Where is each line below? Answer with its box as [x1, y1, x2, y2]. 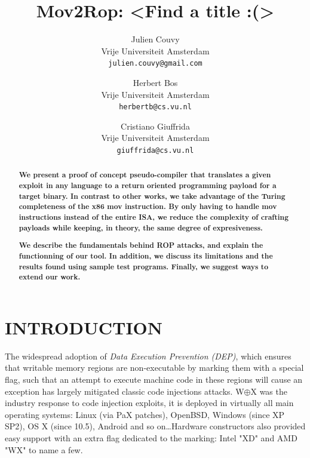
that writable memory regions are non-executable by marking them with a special [5, 361, 304, 374]
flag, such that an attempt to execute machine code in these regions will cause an [5, 373, 303, 386]
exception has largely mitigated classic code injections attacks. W [5, 385, 244, 397]
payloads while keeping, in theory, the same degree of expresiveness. [19, 222, 263, 233]
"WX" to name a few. [5, 443, 83, 456]
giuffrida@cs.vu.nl [116, 146, 194, 155]
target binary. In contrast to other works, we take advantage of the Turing [19, 190, 286, 201]
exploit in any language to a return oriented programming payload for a [19, 180, 277, 191]
